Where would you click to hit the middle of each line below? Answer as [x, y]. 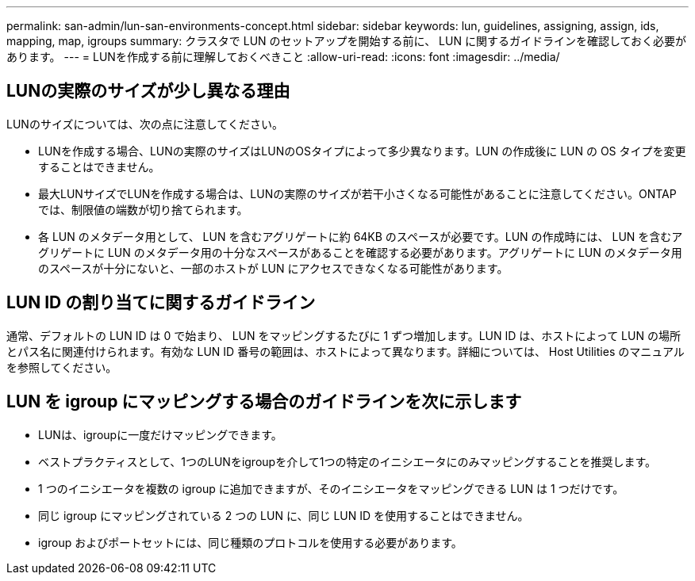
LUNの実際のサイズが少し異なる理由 [148, 91]
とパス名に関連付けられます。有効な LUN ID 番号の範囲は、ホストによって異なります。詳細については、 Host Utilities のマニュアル [346, 351]
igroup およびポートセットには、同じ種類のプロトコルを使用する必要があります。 [250, 542]
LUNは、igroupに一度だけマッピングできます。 [160, 434]
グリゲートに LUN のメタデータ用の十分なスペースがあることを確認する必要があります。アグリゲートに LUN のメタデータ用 [360, 252]
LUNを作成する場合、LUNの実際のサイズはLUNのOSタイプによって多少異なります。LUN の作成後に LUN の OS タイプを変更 [362, 151]
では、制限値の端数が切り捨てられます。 [143, 209]
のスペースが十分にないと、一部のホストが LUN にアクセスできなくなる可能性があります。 [273, 268]
